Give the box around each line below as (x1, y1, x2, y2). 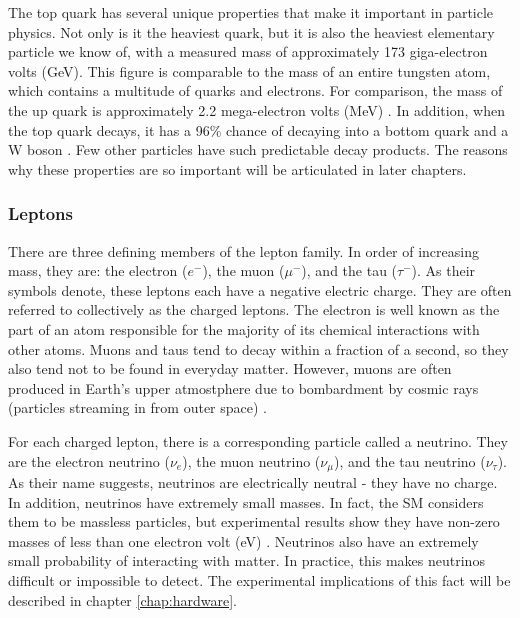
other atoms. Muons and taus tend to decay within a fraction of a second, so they (8, 338, 509, 359)
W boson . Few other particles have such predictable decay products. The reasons (8, 139, 508, 160)
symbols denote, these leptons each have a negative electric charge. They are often (8, 279, 512, 300)
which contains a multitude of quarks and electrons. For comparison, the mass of (8, 80, 503, 101)
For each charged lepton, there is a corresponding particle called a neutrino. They (8, 430, 508, 451)
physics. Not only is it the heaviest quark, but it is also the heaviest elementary (8, 21, 495, 42)
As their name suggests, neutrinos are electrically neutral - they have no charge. (8, 471, 498, 492)
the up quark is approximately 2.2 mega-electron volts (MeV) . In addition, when (8, 99, 505, 120)
